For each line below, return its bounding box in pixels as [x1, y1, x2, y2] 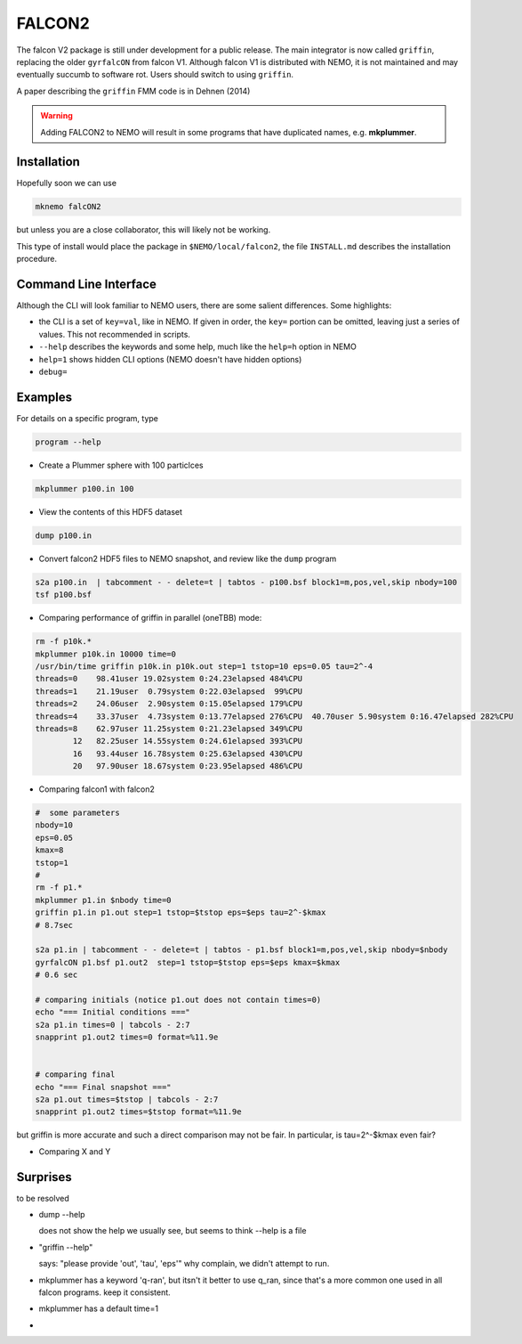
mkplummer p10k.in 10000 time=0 [35, 648, 177, 659]
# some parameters [35, 808, 120, 819]
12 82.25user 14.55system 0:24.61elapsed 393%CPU [72, 736, 303, 746]
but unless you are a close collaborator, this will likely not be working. [16, 224, 271, 235]
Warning [40, 110, 73, 121]
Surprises [16, 1169, 73, 1185]
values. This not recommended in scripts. [38, 329, 191, 339]
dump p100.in [35, 530, 92, 541]
